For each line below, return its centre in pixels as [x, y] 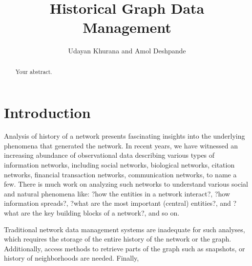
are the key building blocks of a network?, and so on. [100, 213]
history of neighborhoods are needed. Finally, [72, 258]
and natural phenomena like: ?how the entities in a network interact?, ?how [117, 193]
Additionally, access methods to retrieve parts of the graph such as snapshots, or [125, 248]
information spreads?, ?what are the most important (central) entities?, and [117, 203]
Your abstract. [34, 71]
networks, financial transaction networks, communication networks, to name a [120, 174]
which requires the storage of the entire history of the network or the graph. [118, 239]
